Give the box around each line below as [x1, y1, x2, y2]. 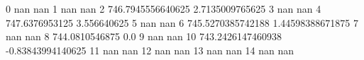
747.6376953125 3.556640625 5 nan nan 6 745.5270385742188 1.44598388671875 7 [6, 15, 358, 30]
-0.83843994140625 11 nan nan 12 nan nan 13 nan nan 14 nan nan [6, 42, 294, 57]
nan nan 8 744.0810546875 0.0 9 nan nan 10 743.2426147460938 [6, 29, 282, 44]
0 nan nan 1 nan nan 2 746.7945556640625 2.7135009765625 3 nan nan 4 [6, 1, 321, 16]
